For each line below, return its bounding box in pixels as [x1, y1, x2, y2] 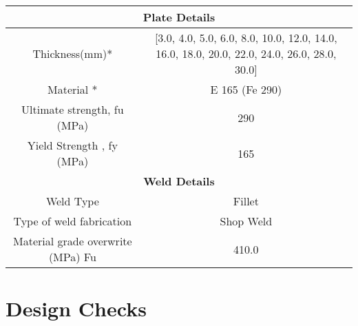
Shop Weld [220, 213, 273, 229]
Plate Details [143, 9, 215, 25]
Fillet [233, 193, 259, 209]
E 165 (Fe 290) [210, 81, 282, 97]
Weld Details [143, 173, 215, 189]
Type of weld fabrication [13, 213, 132, 229]
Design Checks [6, 294, 147, 323]
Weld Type [45, 193, 99, 209]
